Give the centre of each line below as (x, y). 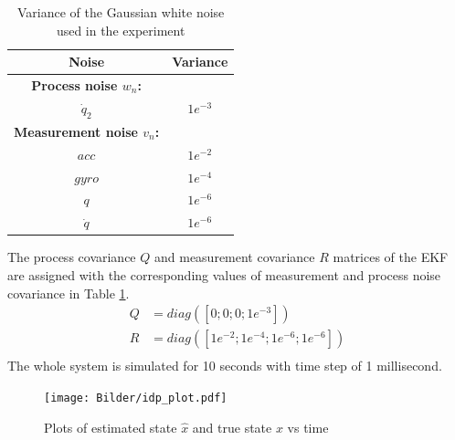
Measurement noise (76, 131)
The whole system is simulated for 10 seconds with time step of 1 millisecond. (225, 366)
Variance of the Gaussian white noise (121, 12)
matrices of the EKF (391, 257)
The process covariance (72, 257)
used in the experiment (121, 30)
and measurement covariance (234, 257)
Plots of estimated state (111, 427)
